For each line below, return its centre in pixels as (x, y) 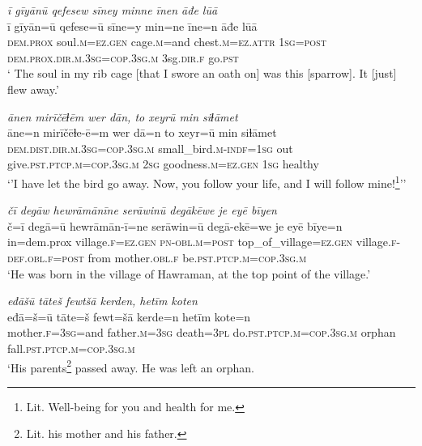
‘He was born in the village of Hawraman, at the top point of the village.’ (189, 273)
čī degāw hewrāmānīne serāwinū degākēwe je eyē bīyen (142, 210)
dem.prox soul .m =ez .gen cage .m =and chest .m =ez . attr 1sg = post (167, 42)
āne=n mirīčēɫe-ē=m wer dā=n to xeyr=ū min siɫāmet (142, 132)
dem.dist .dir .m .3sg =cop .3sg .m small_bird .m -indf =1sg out (150, 148)
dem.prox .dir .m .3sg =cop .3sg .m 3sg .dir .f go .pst (123, 57)
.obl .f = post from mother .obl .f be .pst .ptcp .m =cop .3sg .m (165, 257)
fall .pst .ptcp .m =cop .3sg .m (71, 348)
